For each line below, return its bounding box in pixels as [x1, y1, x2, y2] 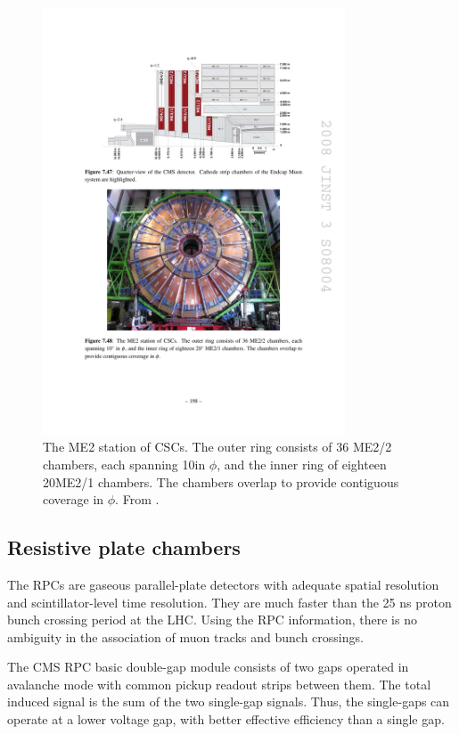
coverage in [43, 490, 104, 509]
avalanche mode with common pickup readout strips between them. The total [7, 674, 431, 693]
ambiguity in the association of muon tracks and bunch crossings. [7, 627, 364, 646]
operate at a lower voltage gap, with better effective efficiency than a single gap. [7, 710, 445, 729]
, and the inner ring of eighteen [217, 454, 387, 473]
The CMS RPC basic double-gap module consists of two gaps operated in [7, 657, 409, 676]
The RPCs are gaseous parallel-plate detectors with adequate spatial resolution [7, 575, 439, 593]
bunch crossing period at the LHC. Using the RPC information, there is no [7, 610, 417, 629]
